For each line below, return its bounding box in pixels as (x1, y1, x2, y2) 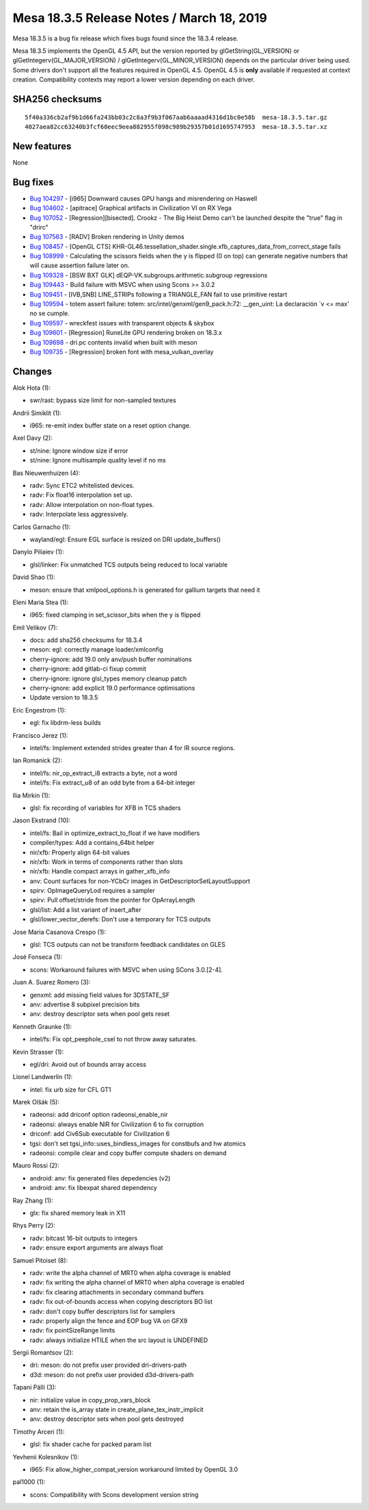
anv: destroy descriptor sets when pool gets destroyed (29, 1415, 184, 1423)
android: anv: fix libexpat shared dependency (29, 1184, 157, 1192)
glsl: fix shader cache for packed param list (29, 1440, 152, 1448)
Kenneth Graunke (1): (12, 1022, 72, 1030)
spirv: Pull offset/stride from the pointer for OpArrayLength (29, 896, 195, 904)
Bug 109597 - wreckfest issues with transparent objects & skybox (29, 319, 215, 327)
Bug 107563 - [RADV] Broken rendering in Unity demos (29, 233, 184, 241)
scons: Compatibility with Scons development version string (29, 1490, 199, 1498)
